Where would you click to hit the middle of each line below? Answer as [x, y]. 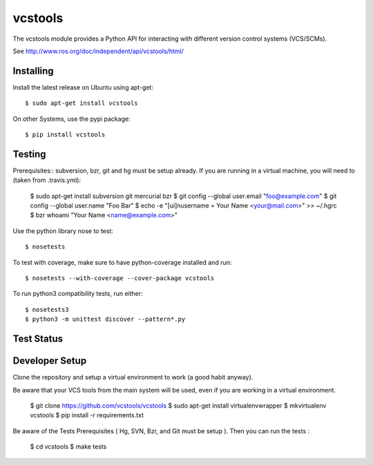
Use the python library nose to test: [63, 230]
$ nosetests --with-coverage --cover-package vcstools [120, 278]
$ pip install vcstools [65, 135]
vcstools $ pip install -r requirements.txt [87, 415]
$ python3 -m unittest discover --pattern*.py [105, 319]
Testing [29, 154]
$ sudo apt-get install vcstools [82, 103]
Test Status [38, 339]
